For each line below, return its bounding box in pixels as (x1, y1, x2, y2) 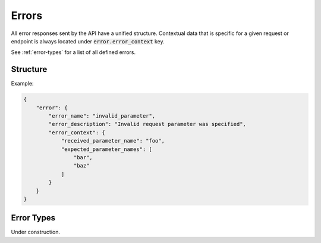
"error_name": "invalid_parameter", (48, 113, 156, 119)
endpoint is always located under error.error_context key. (11, 37, 165, 45)
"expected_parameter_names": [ (61, 146, 153, 153)
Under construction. (11, 229, 61, 236)
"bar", (73, 154, 93, 160)
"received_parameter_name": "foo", (61, 137, 165, 144)
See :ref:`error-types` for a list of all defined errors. (11, 49, 136, 56)
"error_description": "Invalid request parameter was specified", (48, 121, 247, 128)
